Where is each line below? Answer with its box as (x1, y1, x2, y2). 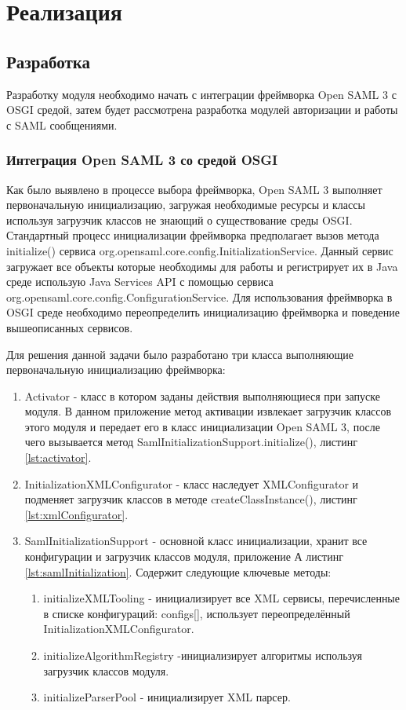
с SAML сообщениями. (6, 116, 118, 133)
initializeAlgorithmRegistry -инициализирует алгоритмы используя (43, 647, 362, 664)
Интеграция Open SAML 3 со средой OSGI (6, 150, 278, 170)
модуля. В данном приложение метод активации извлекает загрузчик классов (24, 403, 392, 419)
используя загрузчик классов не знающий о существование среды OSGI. (6, 211, 353, 228)
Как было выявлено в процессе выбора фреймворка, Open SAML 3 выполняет (6, 181, 382, 197)
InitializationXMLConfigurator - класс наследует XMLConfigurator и (24, 475, 359, 492)
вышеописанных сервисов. (6, 319, 133, 335)
